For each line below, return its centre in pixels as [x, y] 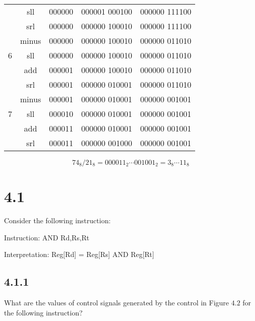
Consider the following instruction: [57, 220]
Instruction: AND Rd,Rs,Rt [47, 237]
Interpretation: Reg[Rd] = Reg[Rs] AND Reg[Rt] [79, 254]
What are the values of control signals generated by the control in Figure [117, 303]
